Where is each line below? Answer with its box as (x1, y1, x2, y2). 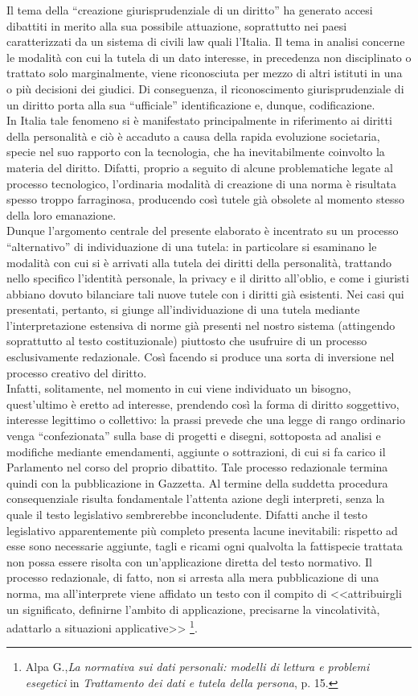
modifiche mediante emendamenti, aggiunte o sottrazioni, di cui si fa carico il (6, 443, 386, 459)
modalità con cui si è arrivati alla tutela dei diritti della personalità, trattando (6, 253, 392, 270)
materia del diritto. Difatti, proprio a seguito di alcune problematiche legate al (6, 159, 393, 175)
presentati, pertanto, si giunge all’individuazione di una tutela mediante (6, 301, 360, 318)
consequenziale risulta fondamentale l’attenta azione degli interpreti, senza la (6, 490, 385, 507)
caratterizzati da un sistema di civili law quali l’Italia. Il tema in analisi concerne (6, 33, 405, 50)
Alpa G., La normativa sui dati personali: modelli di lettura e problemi (25, 658, 370, 675)
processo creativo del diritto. (6, 364, 147, 381)
